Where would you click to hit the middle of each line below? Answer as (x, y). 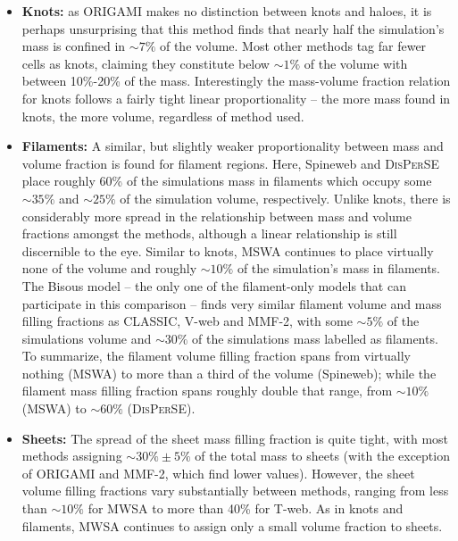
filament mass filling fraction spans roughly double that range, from (207, 391)
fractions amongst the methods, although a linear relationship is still (209, 233)
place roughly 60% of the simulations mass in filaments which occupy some (227, 181)
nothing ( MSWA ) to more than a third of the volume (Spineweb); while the (229, 373)
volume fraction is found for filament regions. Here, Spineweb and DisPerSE (231, 163)
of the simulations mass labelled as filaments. (315, 338)
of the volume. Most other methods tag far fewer (293, 46)
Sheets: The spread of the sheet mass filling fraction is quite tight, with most (235, 438)
